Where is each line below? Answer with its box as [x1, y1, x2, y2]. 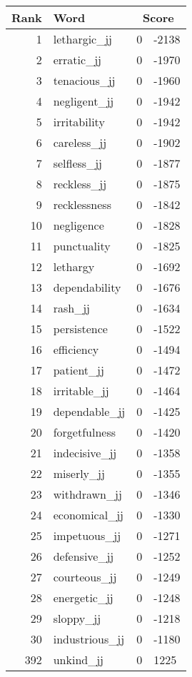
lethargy [53, 258, 95, 275]
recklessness [53, 196, 111, 213]
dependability [53, 279, 121, 295]
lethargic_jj [53, 31, 112, 47]
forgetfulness [53, 424, 116, 440]
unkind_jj [53, 651, 103, 668]
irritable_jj [53, 382, 109, 399]
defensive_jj [53, 548, 114, 564]
